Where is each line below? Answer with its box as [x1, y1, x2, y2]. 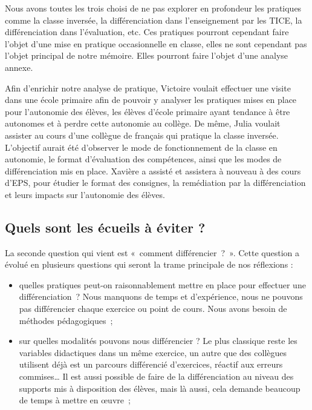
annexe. [5, 61, 33, 73]
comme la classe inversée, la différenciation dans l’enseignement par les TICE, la [5, 13, 302, 26]
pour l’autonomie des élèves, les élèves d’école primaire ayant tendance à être [5, 105, 290, 117]
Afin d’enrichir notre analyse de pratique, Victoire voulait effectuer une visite [5, 81, 291, 94]
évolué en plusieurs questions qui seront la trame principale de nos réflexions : [5, 258, 293, 271]
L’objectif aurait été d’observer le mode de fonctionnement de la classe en [5, 141, 278, 153]
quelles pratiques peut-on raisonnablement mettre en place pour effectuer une [19, 278, 306, 291]
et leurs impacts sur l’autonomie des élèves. [5, 188, 165, 200]
